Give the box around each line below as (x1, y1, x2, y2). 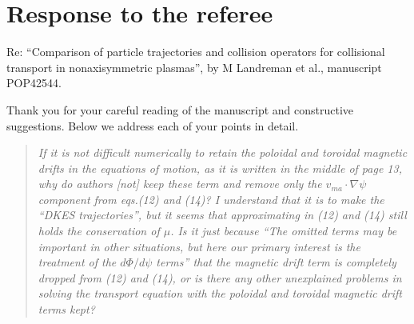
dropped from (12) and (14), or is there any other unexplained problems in (38, 269, 402, 286)
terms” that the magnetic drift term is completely (156, 254, 396, 270)
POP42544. (6, 74, 62, 91)
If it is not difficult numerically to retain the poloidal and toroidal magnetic (38, 144, 408, 161)
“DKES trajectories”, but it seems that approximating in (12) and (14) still (38, 206, 407, 223)
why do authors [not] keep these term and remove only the (38, 175, 322, 192)
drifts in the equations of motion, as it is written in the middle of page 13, (38, 159, 402, 176)
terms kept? (38, 301, 95, 318)
